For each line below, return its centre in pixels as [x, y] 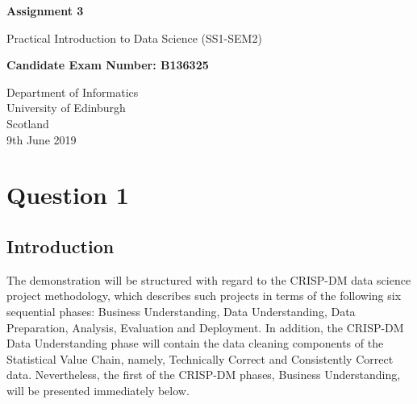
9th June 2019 [42, 139]
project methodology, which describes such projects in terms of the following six [204, 296]
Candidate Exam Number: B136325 [108, 65]
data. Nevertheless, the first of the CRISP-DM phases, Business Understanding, [204, 375]
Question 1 [68, 195]
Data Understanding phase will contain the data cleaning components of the [195, 343]
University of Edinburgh [66, 108]
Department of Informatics [73, 92]
